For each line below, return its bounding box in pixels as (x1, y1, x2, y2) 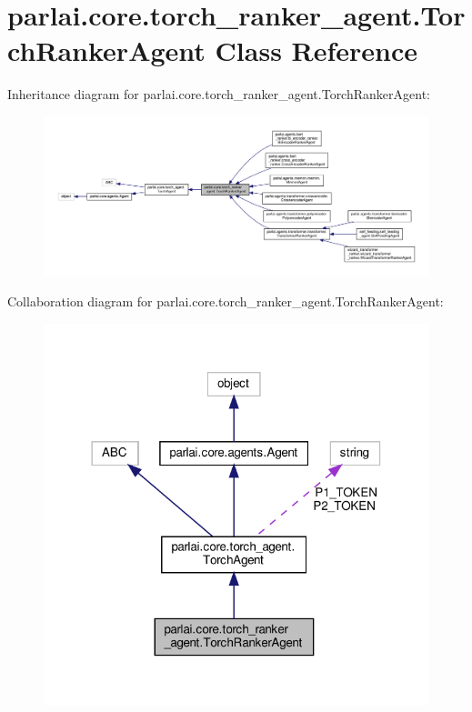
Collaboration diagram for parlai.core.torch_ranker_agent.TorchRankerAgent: (7, 292, 444, 311)
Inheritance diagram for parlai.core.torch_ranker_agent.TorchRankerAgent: (7, 85, 430, 104)
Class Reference (215, 32, 418, 69)
